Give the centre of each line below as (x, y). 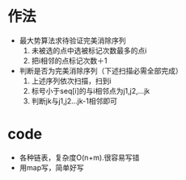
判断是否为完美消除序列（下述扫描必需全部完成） (101, 70)
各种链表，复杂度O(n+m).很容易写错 (79, 157)
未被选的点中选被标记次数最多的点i (89, 50)
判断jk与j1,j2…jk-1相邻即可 (74, 101)
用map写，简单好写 (51, 167)
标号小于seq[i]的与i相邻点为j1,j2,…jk (91, 90)
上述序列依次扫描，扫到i (71, 81)
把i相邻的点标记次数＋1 (69, 61)
